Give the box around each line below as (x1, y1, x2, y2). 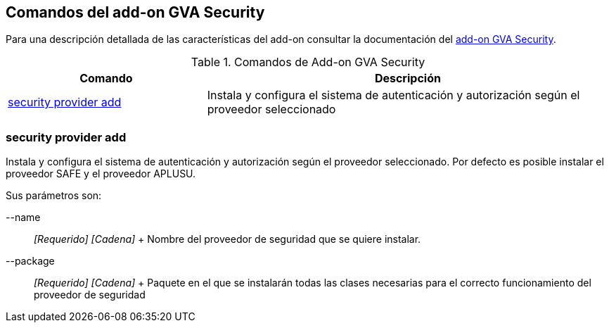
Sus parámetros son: (6, 189, 102, 202)
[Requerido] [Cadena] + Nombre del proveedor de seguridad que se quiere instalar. (34, 233, 421, 246)
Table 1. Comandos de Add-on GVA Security (191, 55, 425, 70)
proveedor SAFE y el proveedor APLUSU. (6, 168, 196, 180)
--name (6, 211, 41, 224)
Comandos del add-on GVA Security (6, 4, 265, 21)
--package (6, 255, 55, 267)
